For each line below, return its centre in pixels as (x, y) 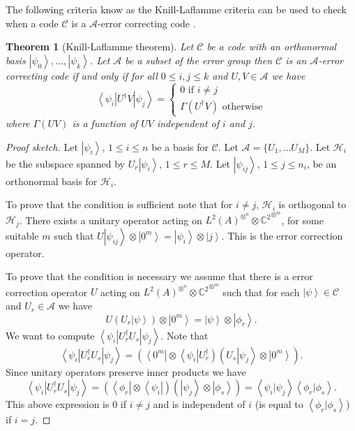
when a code (32, 23)
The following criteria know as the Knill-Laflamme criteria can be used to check (176, 9)
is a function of (105, 123)
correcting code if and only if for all (82, 75)
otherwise (242, 107)
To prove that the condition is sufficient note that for (119, 204)
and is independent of (199, 404)
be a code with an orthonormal (272, 46)
